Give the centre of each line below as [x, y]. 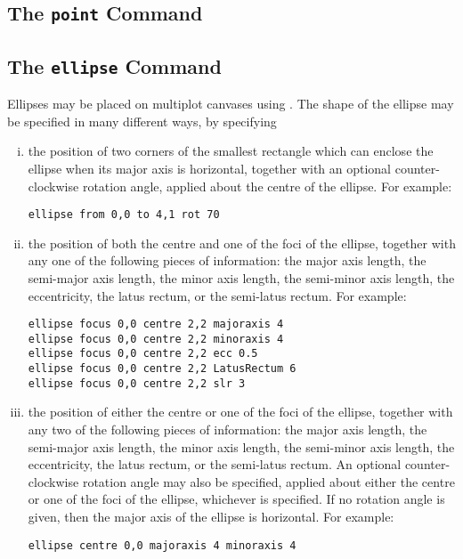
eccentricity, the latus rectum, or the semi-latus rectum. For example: [217, 295]
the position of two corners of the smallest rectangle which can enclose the [231, 151]
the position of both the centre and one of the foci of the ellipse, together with [242, 243]
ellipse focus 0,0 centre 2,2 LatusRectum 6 [162, 369]
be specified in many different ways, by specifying [142, 121]
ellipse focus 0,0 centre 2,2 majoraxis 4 [156, 324]
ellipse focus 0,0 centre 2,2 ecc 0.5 [143, 354]
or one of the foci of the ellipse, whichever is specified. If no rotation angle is [236, 499]
